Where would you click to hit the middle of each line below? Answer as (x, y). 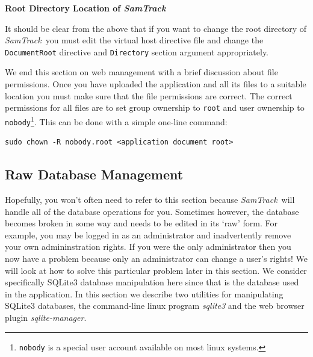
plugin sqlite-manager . (46, 317)
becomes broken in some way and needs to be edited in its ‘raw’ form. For (141, 223)
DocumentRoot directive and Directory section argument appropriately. (137, 51)
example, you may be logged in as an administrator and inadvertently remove (148, 234)
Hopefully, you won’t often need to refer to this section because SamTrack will (150, 199)
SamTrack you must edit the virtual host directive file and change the (134, 40)
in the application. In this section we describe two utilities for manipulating (144, 293)
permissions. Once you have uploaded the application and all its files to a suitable (156, 84)
